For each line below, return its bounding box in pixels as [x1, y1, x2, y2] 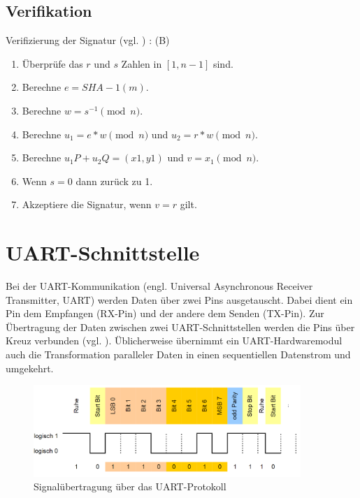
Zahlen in [121, 56, 162, 71]
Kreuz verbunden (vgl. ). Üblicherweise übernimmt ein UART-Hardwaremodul [6, 333, 343, 348]
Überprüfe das [22, 56, 83, 71]
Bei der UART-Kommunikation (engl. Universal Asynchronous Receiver [6, 279, 313, 293]
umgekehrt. [6, 360, 54, 375]
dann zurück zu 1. [75, 173, 153, 188]
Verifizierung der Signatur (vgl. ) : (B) [6, 33, 170, 47]
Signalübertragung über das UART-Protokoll [34, 479, 226, 494]
